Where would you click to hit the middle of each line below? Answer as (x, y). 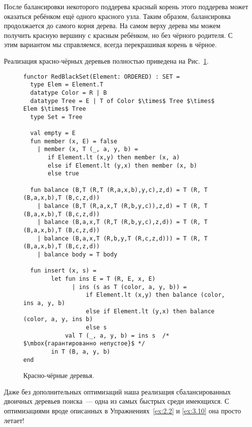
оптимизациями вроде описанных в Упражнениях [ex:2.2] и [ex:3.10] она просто (123, 410)
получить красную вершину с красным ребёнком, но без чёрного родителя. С (118, 35)
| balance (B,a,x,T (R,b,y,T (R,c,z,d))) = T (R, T (122, 238)
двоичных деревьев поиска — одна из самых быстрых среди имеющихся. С (117, 401)
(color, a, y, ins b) (58, 319)
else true (63, 174)
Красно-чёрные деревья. (59, 375)
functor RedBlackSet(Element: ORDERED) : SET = (102, 77)
